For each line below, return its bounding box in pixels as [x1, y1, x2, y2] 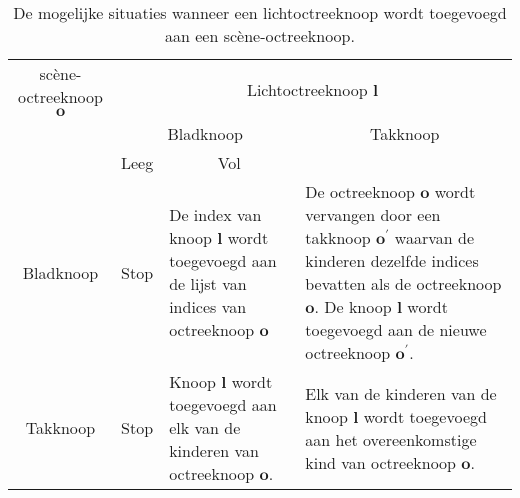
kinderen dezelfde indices [305, 249, 479, 272]
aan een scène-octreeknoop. [165, 24, 355, 47]
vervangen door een [305, 203, 441, 226]
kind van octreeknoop [305, 450, 457, 474]
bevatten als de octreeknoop [305, 272, 502, 295]
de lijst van [169, 272, 247, 295]
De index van [169, 203, 262, 226]
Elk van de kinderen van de [305, 381, 497, 405]
